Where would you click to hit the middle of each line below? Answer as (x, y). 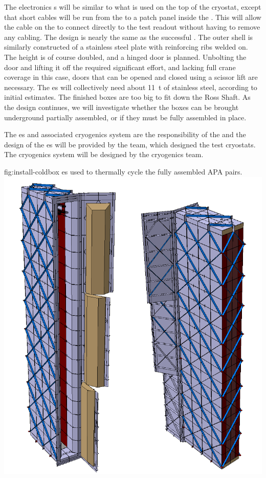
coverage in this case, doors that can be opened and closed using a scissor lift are (131, 77)
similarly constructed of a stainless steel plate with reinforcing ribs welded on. (126, 47)
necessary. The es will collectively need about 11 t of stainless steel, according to (131, 87)
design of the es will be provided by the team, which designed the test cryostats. (130, 144)
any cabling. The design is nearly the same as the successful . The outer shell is (129, 37)
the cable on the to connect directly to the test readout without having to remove (132, 27)
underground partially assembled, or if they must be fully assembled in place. (125, 117)
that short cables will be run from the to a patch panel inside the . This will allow (133, 17)
